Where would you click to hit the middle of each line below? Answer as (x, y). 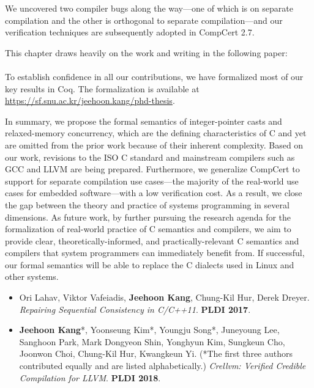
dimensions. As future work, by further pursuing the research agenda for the (148, 217)
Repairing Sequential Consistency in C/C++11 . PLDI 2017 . (135, 309)
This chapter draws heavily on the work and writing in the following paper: (146, 52)
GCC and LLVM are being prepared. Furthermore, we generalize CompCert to (152, 169)
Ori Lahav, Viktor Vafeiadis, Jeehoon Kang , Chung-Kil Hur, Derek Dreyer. (164, 297)
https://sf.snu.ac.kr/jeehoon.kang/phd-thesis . (90, 101)
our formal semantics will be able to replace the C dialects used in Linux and (150, 264)
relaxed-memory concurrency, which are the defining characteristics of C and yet (156, 133)
